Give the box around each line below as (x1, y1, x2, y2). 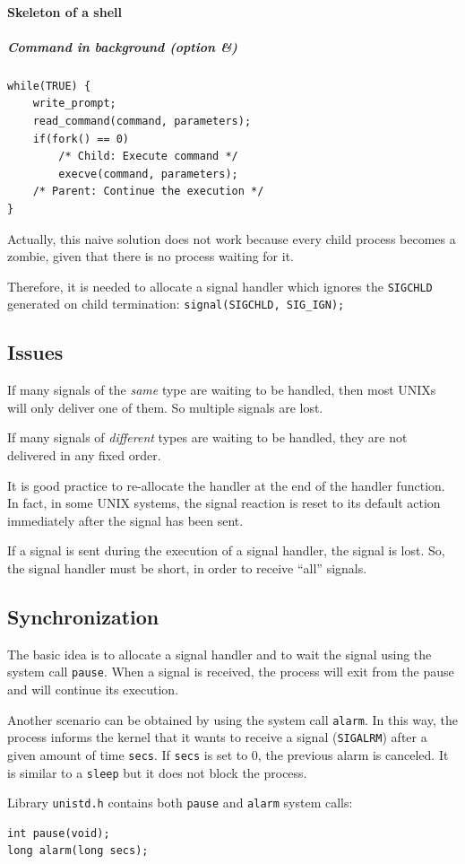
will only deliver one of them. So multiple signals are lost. (7, 397, 323, 416)
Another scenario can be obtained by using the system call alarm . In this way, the (7, 710, 458, 729)
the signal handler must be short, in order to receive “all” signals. (7, 558, 367, 577)
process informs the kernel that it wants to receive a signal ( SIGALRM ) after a (7, 728, 427, 746)
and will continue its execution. (7, 680, 179, 698)
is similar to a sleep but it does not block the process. (7, 763, 307, 781)
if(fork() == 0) (32, 132, 130, 145)
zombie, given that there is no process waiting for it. (7, 247, 294, 266)
